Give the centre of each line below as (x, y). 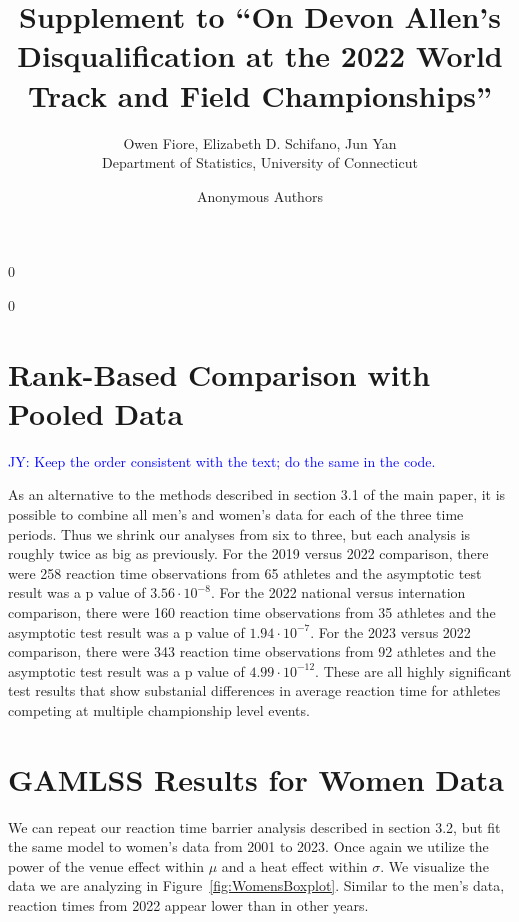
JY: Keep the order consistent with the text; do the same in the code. (222, 460)
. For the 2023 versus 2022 (390, 631)
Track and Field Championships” (260, 94)
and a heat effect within (294, 865)
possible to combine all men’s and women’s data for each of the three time (236, 513)
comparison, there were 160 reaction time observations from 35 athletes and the (252, 611)
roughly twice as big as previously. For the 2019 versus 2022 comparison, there (248, 553)
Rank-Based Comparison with (219, 373)
